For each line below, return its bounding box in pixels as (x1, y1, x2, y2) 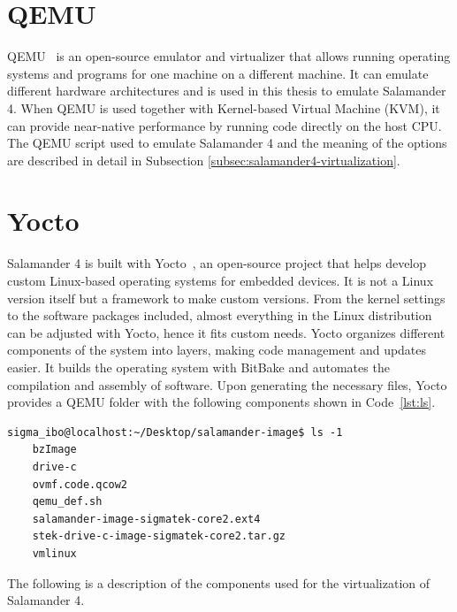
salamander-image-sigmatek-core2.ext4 (32, 512, 261, 525)
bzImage (32, 443, 77, 456)
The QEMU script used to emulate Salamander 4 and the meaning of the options (7, 134, 447, 152)
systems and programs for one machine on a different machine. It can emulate (7, 64, 429, 82)
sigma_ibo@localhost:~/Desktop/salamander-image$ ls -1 (7, 425, 343, 439)
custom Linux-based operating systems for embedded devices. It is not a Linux (7, 272, 434, 289)
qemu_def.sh (32, 495, 103, 509)
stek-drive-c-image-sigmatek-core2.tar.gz (32, 530, 286, 543)
